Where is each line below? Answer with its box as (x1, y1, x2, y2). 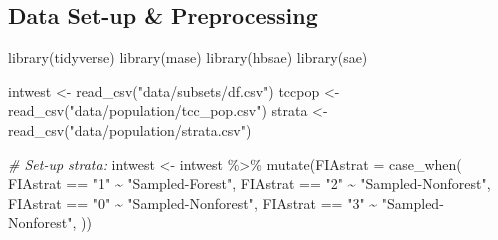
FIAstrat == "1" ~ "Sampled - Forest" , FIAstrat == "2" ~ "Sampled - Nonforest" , (8, 173, 491, 194)
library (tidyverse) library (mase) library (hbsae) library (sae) (8, 47, 368, 68)
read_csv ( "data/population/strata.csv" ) (8, 119, 252, 140)
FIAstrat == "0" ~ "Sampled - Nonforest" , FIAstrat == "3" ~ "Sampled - (8, 192, 444, 213)
